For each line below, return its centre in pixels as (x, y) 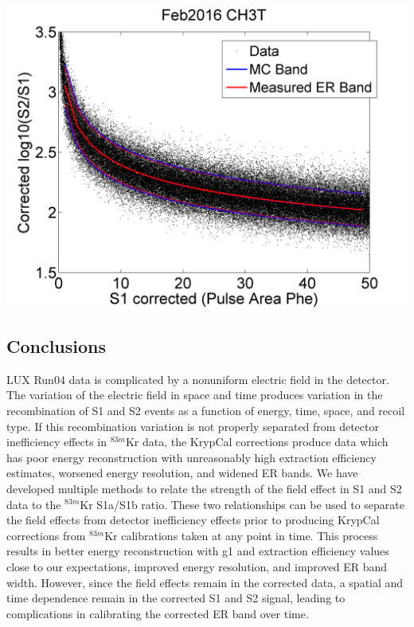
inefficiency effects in (57, 442)
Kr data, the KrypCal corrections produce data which (257, 442)
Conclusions (57, 345)
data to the (34, 504)
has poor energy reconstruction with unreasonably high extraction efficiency (191, 457)
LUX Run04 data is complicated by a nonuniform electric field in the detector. (198, 379)
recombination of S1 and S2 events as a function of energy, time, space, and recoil (206, 410)
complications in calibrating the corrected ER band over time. (158, 613)
